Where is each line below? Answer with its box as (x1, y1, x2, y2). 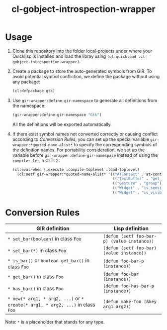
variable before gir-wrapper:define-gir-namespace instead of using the (12, 152, 158, 158)
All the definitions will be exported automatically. (12, 121, 112, 127)
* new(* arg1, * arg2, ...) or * (7, 295, 84, 302)
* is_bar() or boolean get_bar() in (7, 257, 89, 264)
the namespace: (12, 103, 46, 109)
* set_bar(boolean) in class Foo (7, 235, 82, 242)
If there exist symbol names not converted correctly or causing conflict (12, 131, 158, 137)
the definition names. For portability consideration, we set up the (12, 147, 145, 153)
